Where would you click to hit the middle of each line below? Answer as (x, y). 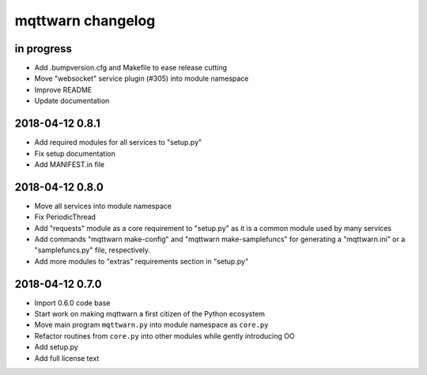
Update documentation (72, 101)
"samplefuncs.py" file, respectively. (92, 250)
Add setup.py (56, 347)
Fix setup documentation (75, 153)
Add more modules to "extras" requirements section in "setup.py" (142, 261)
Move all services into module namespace (103, 206)
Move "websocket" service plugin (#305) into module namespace (142, 78)
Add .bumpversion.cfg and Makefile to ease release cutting (131, 68)
